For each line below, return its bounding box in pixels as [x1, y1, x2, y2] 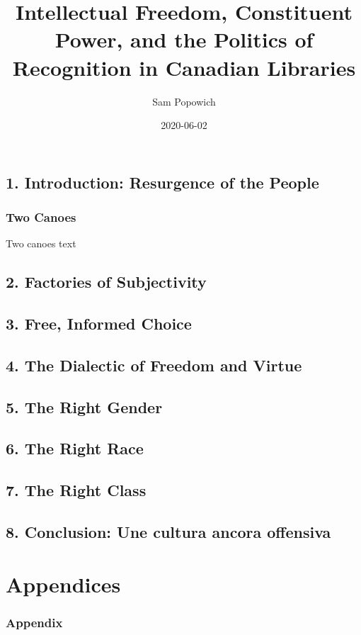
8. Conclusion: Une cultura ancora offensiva [6, 520, 331, 542]
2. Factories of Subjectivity [6, 271, 207, 293]
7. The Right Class [6, 479, 147, 501]
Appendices [6, 569, 121, 598]
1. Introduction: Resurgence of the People [6, 171, 319, 193]
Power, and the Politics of [55, 25, 314, 54]
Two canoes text [6, 236, 76, 251]
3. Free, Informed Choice [6, 313, 192, 335]
